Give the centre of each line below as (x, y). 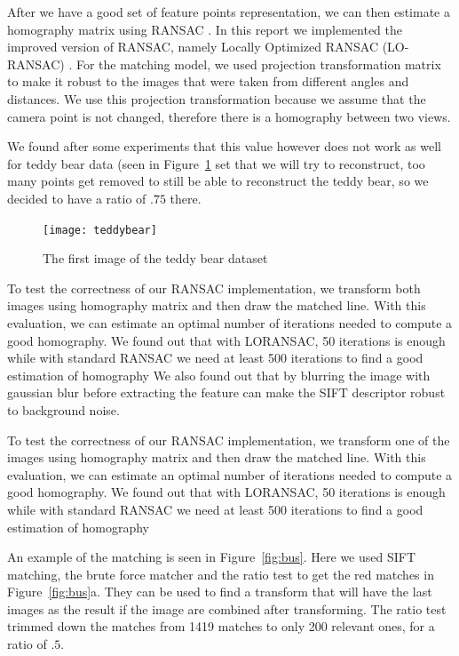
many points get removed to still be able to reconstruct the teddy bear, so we (218, 181)
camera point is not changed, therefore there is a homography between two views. (229, 116)
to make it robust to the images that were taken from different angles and (208, 81)
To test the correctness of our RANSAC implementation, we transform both (214, 288)
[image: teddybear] (100, 230)
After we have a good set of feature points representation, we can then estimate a (229, 12)
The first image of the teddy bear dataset (155, 258)
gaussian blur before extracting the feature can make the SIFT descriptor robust (226, 392)
